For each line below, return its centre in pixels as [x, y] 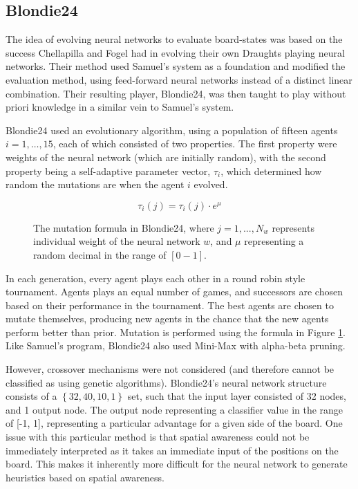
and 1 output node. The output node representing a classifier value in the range [175, 409]
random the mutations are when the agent [95, 184]
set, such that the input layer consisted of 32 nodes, [237, 396]
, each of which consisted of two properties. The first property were [195, 144]
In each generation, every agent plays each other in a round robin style [156, 278]
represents [293, 227]
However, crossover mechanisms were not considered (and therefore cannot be [170, 369]
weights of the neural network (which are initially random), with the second [166, 157]
